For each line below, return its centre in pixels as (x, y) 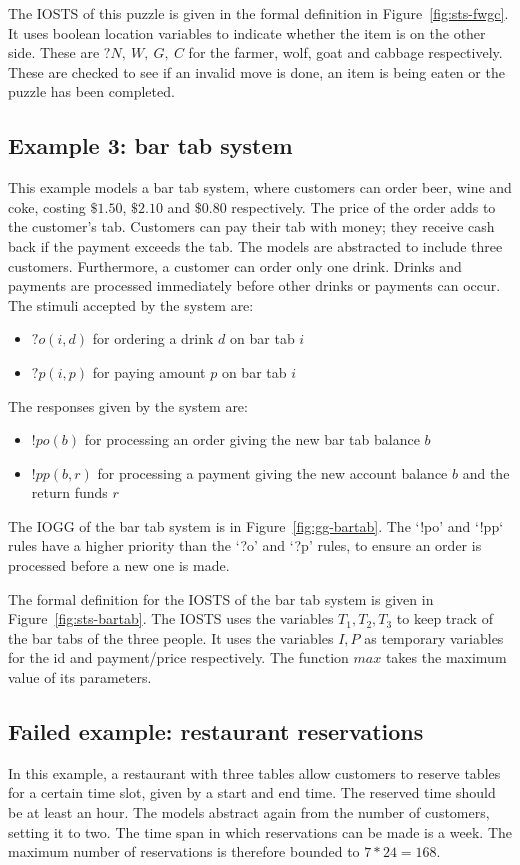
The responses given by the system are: (128, 405)
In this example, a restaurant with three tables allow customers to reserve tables (254, 772)
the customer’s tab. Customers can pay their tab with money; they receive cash (251, 226)
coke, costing (47, 206)
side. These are (54, 52)
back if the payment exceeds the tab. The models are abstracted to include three (255, 245)
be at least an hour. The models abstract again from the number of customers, (249, 812)
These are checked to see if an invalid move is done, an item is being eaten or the (256, 71)
